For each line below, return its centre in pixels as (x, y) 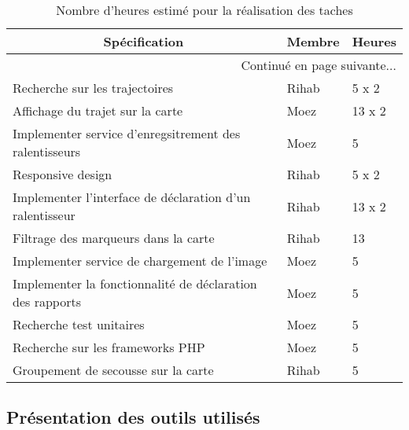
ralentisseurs (47, 151)
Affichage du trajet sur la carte (98, 110)
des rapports (47, 301)
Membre (313, 41)
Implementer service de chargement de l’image (140, 261)
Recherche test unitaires (79, 324)
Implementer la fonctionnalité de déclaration (135, 283)
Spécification (144, 41)
